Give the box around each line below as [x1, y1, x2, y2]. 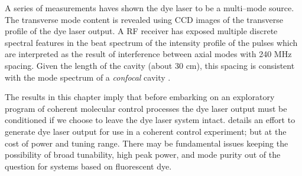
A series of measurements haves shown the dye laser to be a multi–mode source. [5, 2, 294, 14]
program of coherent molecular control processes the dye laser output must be [5, 102, 287, 114]
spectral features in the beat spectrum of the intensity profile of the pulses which [5, 36, 298, 48]
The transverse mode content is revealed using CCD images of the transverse [5, 13, 284, 25]
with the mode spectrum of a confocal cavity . [5, 71, 171, 83]
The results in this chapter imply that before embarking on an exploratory [5, 91, 275, 103]
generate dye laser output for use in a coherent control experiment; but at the [5, 125, 287, 137]
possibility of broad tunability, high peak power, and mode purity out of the [5, 148, 281, 161]
